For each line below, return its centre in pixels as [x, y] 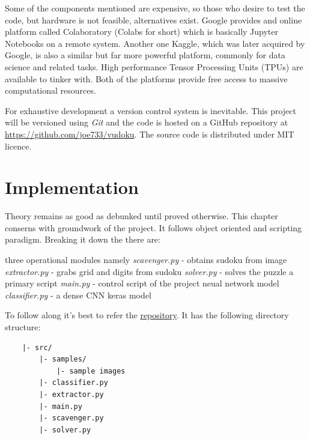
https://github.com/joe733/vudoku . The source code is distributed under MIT [150, 134]
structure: [23, 327]
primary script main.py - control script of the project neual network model [142, 283]
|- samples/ [63, 359]
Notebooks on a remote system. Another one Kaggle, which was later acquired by [155, 43]
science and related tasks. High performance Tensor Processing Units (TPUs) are [154, 66]
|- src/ [37, 347]
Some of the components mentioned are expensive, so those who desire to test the [155, 8]
